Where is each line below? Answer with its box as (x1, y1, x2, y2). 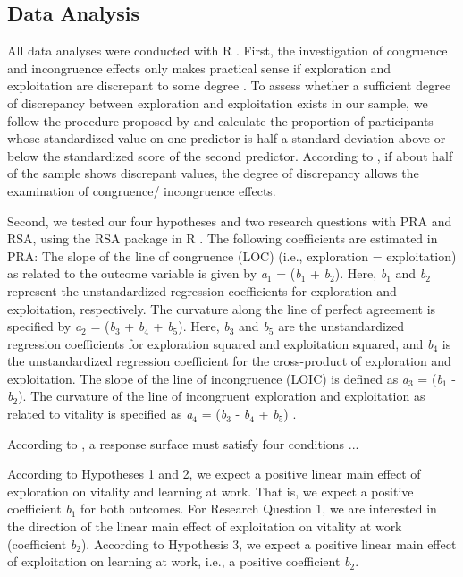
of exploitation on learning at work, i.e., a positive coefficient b (7, 552, 350, 571)
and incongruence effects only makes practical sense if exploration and (7, 58, 391, 77)
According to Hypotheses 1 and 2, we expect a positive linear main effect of (7, 464, 421, 483)
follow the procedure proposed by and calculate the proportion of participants (7, 111, 434, 130)
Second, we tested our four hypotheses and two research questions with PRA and (7, 211, 452, 230)
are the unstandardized (278, 317, 405, 335)
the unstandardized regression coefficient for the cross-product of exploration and (7, 352, 451, 370)
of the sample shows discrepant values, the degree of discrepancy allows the (7, 164, 419, 182)
